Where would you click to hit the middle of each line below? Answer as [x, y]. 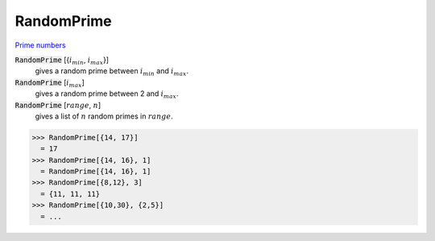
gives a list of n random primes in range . [104, 116]
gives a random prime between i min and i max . [112, 72]
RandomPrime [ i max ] [50, 83]
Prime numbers [40, 45]
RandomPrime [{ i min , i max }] [62, 60]
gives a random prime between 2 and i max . [107, 94]
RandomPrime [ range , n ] [58, 105]
